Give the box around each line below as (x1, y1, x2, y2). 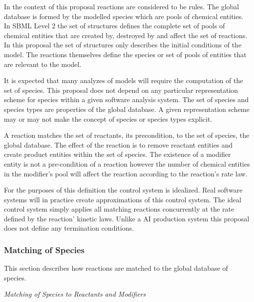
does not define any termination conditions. (4, 223, 134, 233)
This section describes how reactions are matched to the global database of (4, 263, 228, 273)
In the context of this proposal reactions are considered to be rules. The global (4, 1, 239, 11)
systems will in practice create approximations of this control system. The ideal (4, 194, 241, 204)
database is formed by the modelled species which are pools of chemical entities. (4, 11, 244, 21)
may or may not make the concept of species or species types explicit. (4, 113, 212, 124)
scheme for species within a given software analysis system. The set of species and (4, 94, 249, 105)
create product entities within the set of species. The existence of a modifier (4, 149, 231, 159)
